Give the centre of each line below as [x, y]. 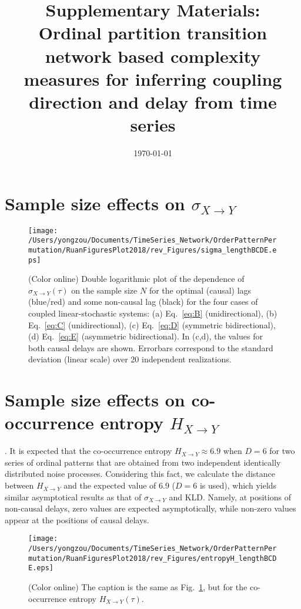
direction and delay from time [153, 101]
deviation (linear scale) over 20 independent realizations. [130, 359]
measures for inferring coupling [153, 78]
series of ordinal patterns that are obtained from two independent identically [143, 462]
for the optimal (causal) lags [200, 290]
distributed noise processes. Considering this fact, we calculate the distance [140, 474]
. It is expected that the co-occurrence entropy [88, 451]
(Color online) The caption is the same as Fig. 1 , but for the [138, 587]
